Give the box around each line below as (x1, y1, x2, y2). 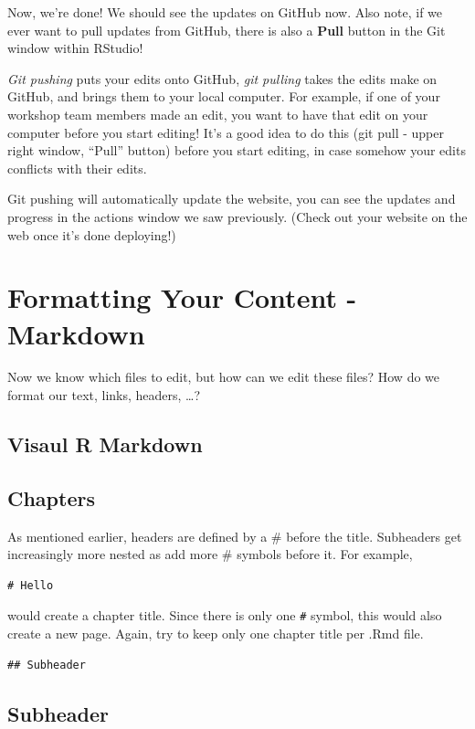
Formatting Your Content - (7, 279, 357, 316)
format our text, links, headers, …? (7, 386, 201, 405)
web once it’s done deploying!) (7, 225, 176, 244)
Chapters (7, 483, 95, 512)
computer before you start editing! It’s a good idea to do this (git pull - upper (7, 122, 444, 142)
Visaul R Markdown (7, 430, 203, 459)
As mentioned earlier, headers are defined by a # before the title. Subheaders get (7, 526, 462, 545)
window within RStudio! (7, 38, 143, 58)
